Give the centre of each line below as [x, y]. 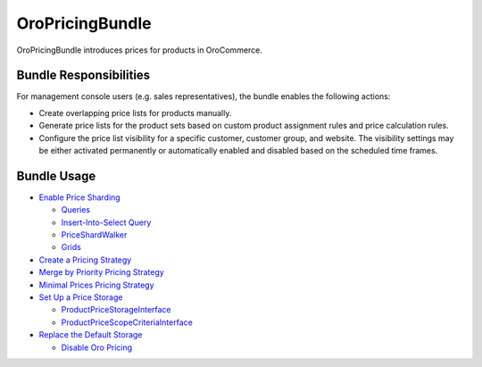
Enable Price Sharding [79, 197]
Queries [76, 210]
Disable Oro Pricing [97, 347]
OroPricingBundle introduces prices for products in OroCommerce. [140, 50]
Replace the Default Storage [91, 335]
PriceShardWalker [94, 235]
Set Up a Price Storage [81, 297]
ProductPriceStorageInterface [116, 310]
